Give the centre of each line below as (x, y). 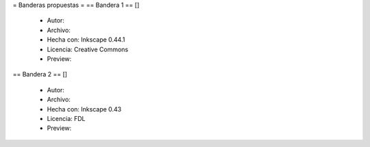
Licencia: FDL (66, 118)
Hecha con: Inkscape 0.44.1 (86, 40)
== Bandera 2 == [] (40, 75)
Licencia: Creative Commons (88, 49)
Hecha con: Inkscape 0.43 (84, 109)
